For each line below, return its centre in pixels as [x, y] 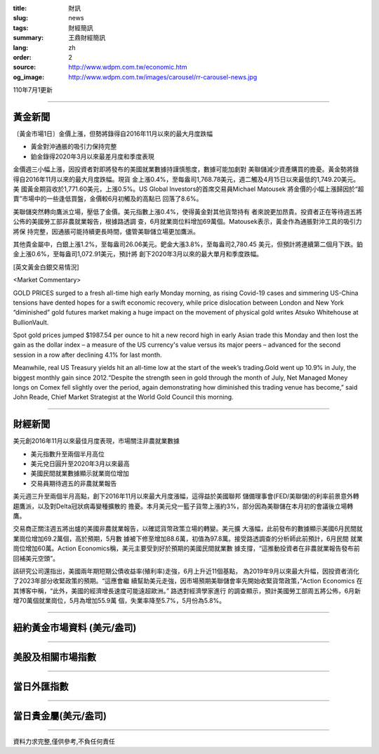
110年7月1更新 [33, 90]
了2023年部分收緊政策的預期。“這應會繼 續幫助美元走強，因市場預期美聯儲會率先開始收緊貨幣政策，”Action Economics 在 [188, 581]
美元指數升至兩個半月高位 [67, 454]
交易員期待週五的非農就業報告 [74, 483]
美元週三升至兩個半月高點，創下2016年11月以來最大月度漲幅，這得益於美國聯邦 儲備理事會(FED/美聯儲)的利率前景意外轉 [186, 496]
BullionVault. [31, 322]
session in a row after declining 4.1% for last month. [87, 355]
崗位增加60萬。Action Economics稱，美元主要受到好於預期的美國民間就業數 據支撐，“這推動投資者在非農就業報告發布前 [187, 548]
